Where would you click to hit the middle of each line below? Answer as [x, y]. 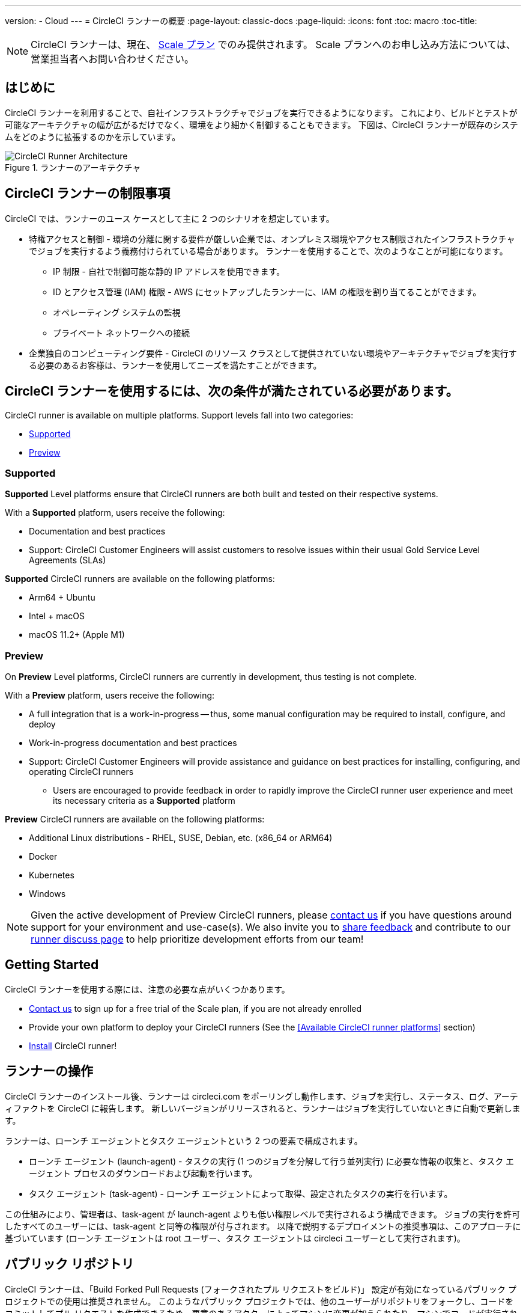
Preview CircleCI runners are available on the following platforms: [135, 819]
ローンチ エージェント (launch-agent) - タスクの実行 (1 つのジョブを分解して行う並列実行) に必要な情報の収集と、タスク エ [272, 1161]
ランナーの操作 [49, 1071]
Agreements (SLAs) [68, 560]
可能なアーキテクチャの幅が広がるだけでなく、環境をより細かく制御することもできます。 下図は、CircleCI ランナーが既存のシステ [261, 124]
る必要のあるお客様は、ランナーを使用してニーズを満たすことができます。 [175, 365]
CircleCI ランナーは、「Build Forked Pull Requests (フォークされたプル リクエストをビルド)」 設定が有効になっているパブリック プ [261, 1289]
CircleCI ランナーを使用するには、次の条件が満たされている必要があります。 [232, 391]
